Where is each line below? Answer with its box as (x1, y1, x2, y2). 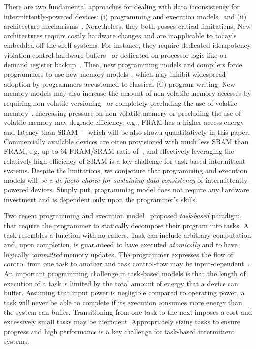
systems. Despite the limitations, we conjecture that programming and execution (4, 165, 248, 175)
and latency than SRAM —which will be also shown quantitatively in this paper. (4, 126, 250, 137)
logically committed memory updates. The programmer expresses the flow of (4, 249, 233, 259)
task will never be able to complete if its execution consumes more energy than (4, 297, 242, 307)
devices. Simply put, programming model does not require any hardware (31, 184, 249, 195)
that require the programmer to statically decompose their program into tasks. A (4, 220, 249, 231)
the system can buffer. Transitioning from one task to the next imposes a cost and (4, 307, 252, 317)
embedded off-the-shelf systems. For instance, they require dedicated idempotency (4, 40, 251, 50)
